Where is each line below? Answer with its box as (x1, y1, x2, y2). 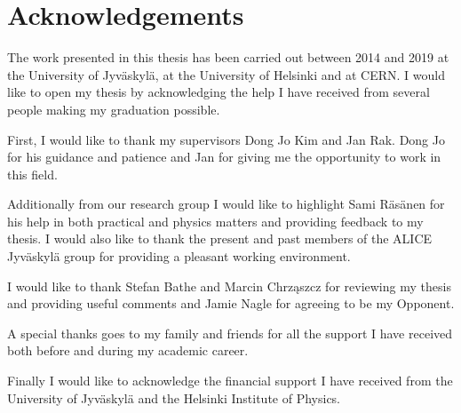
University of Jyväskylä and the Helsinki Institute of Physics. (7, 388, 341, 407)
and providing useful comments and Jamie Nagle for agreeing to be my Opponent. (7, 294, 455, 313)
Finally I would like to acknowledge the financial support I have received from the (7, 371, 453, 390)
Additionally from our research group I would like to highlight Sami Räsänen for (7, 195, 445, 213)
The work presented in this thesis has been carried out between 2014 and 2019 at (7, 48, 449, 67)
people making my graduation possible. (7, 99, 220, 118)
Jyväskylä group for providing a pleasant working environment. (7, 247, 351, 266)
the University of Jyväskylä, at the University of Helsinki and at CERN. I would (7, 65, 445, 83)
